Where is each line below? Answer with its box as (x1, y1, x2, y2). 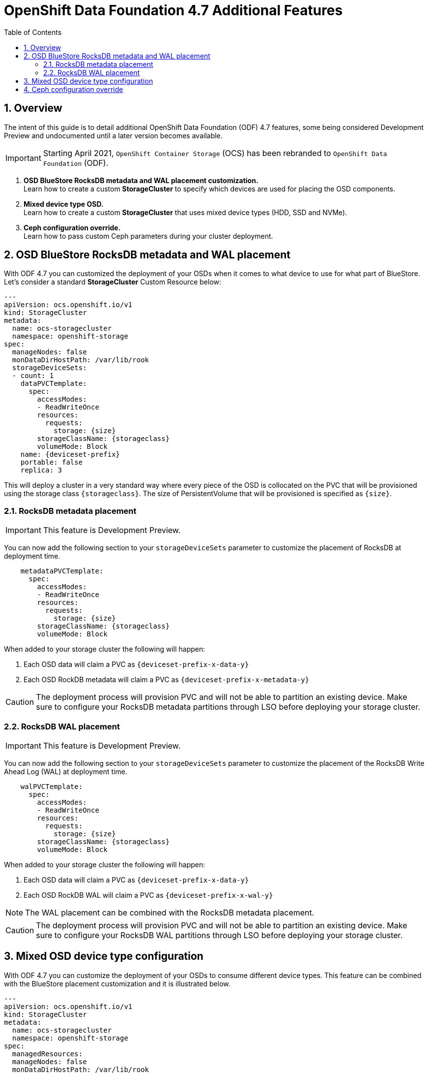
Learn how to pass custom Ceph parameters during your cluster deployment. (24, 231, 273, 240)
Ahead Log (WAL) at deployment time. (4, 767, 127, 776)
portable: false (20, 458, 83, 467)
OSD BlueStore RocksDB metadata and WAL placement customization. (24, 176, 258, 185)
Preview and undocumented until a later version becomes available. (4, 131, 223, 140)
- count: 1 (12, 372, 54, 380)
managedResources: (12, 1049, 83, 1058)
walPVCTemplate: (20, 782, 83, 790)
